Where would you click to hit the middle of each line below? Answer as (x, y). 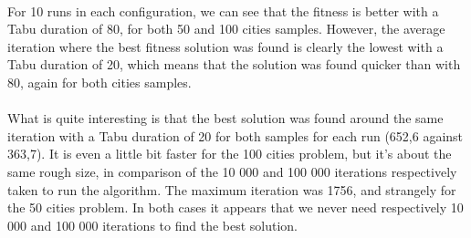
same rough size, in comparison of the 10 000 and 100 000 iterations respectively (232, 171)
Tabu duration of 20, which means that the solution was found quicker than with (234, 64)
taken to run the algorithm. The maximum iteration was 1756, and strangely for (232, 189)
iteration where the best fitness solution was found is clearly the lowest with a (225, 46)
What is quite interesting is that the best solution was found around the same (225, 118)
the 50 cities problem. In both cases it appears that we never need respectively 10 (235, 207)
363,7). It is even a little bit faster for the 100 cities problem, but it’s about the (230, 154)
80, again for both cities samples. (99, 82)
